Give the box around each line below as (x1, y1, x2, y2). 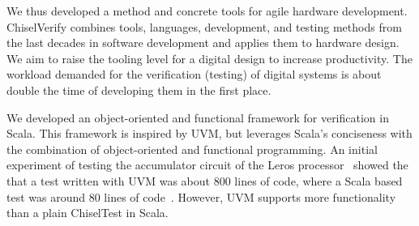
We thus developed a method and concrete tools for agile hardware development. (6, 2, 408, 19)
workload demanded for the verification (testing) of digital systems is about (6, 66, 382, 83)
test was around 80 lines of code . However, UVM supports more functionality (6, 188, 396, 205)
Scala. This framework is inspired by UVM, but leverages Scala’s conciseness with (6, 125, 413, 142)
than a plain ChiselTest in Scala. (6, 204, 169, 221)
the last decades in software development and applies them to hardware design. (6, 34, 400, 51)
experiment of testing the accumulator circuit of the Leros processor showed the (6, 156, 408, 173)
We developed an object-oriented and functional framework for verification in (6, 109, 389, 126)
